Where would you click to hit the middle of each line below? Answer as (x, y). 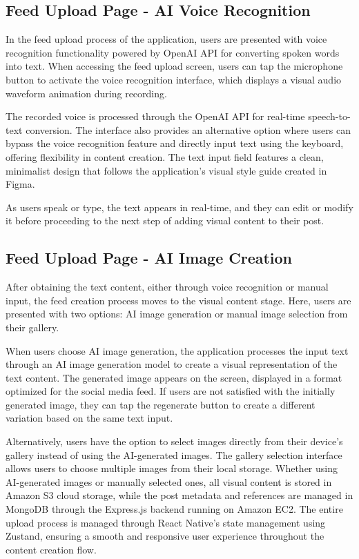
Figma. (20, 184)
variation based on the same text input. (89, 418)
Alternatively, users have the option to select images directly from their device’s (174, 441)
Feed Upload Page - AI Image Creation (149, 258)
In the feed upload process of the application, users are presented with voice (166, 39)
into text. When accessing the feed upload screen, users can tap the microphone (174, 66)
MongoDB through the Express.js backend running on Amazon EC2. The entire (174, 509)
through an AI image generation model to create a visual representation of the (172, 364)
